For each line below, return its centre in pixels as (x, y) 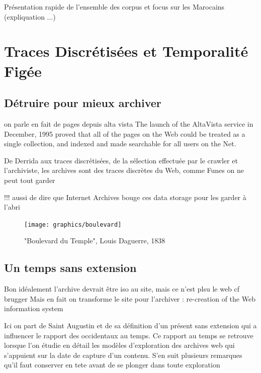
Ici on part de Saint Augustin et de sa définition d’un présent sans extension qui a (130, 325)
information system (34, 308)
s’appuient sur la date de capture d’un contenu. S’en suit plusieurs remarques (123, 355)
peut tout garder (30, 180)
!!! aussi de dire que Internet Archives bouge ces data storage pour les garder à (125, 197)
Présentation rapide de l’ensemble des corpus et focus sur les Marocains (114, 7)
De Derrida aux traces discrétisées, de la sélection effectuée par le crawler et (121, 160)
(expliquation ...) (30, 16)
